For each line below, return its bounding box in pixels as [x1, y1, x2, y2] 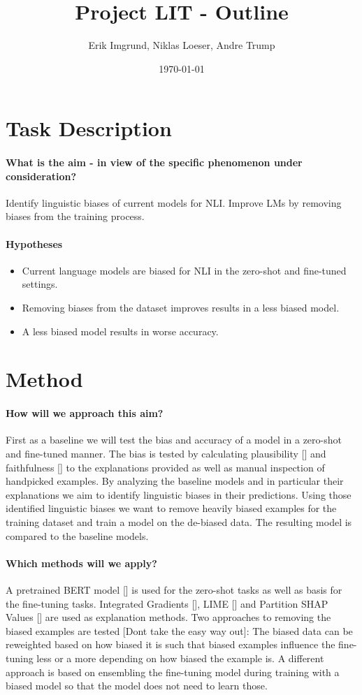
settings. [22, 277, 58, 291]
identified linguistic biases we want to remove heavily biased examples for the [6, 501, 337, 515]
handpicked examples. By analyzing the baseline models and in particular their [6, 474, 344, 488]
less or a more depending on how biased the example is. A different [36, 650, 324, 665]
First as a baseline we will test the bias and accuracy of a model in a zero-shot [6, 432, 342, 447]
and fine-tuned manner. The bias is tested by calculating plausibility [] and [6, 446, 326, 461]
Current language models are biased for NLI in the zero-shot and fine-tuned [22, 263, 347, 277]
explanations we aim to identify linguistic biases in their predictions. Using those [6, 487, 352, 502]
